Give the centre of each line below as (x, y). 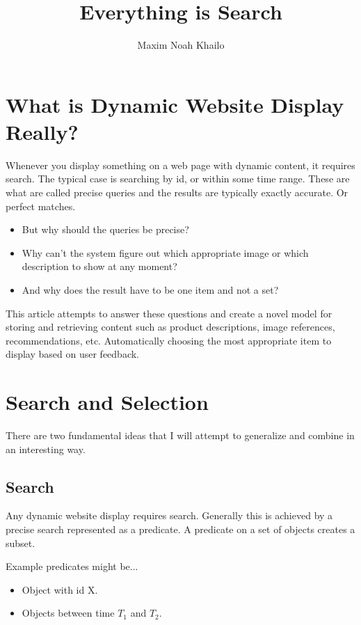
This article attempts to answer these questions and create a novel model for (169, 313)
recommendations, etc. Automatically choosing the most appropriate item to (169, 340)
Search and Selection (107, 402)
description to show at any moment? (99, 266)
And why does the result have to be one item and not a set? (150, 290)
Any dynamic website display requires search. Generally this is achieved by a (169, 515)
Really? (42, 131)
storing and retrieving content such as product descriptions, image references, (170, 327)
